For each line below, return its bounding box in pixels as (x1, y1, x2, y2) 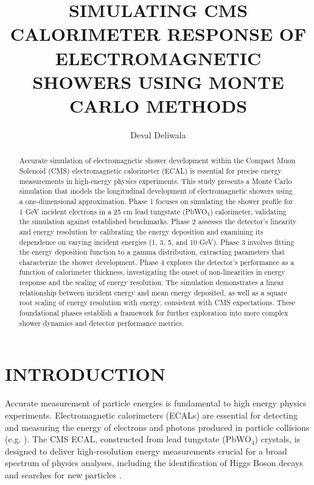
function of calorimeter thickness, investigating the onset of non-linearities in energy (19, 267, 285, 277)
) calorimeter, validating (210, 206, 287, 216)
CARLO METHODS (69, 93, 248, 118)
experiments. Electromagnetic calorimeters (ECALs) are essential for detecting (5, 408, 298, 421)
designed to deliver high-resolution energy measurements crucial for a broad (5, 444, 287, 457)
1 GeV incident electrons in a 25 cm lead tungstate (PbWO (19, 206, 208, 216)
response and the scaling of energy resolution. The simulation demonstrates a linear (19, 277, 284, 288)
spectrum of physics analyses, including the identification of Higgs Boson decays (5, 456, 303, 469)
